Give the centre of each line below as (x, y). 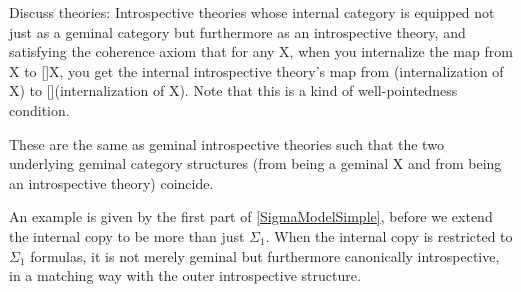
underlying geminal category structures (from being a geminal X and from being (255, 163)
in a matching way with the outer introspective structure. (185, 275)
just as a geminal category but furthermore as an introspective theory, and (237, 31)
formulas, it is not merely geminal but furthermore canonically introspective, (265, 255)
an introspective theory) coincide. (111, 182)
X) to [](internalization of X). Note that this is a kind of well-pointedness (233, 90)
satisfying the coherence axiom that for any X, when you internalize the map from (261, 51)
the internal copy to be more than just (127, 235)
